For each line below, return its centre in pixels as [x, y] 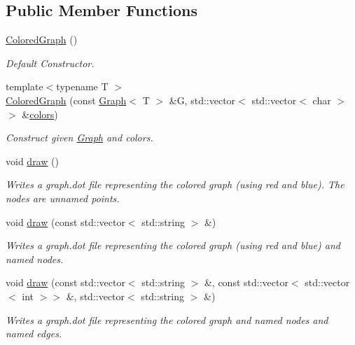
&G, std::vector [202, 100]
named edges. [34, 333]
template [25, 86]
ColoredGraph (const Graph [66, 100]
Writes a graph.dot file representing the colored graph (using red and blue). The [175, 184]
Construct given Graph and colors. [79, 138]
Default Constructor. [50, 63]
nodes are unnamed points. [63, 198]
